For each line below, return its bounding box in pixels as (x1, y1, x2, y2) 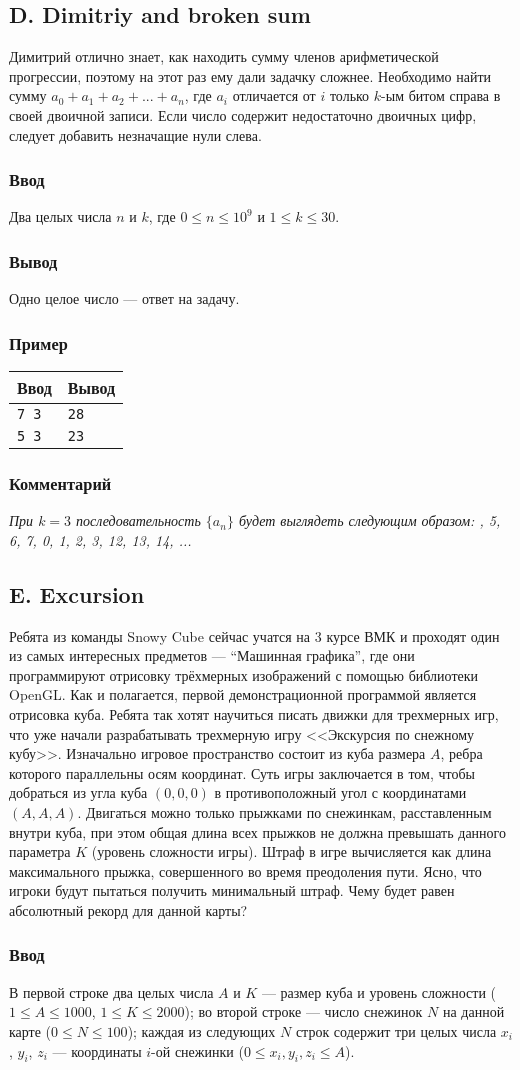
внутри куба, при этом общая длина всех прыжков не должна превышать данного (9, 821, 506, 842)
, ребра (440, 743, 483, 764)
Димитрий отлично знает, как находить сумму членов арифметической (9, 46, 439, 67)
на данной (442, 1001, 505, 1022)
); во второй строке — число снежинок (184, 1001, 423, 1022)
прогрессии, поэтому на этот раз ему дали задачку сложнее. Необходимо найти (9, 65, 492, 86)
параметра (9, 841, 71, 862)
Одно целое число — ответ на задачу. (9, 288, 240, 309)
